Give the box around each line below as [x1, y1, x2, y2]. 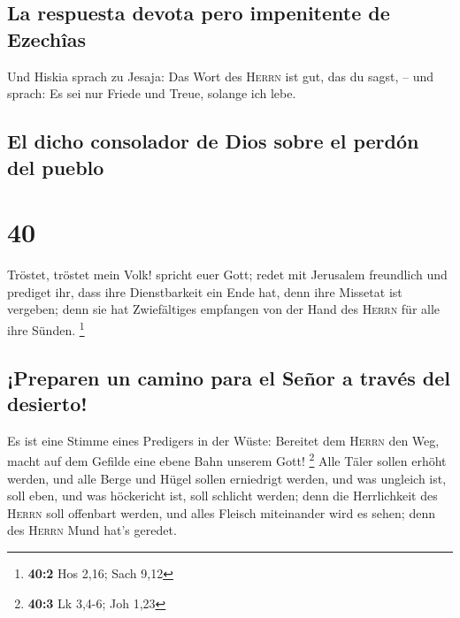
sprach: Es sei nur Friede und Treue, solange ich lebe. [7, 84, 296, 103]
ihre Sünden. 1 [7, 317, 85, 339]
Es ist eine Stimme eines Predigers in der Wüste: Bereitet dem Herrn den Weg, [7, 431, 440, 449]
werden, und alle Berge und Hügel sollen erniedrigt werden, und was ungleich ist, [7, 469, 447, 487]
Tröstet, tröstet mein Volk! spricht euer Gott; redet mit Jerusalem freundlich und [7, 265, 448, 284]
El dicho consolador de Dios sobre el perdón [7, 127, 419, 155]
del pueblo [7, 153, 104, 180]
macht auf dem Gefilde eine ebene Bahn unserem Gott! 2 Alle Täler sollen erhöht [7, 449, 447, 469]
